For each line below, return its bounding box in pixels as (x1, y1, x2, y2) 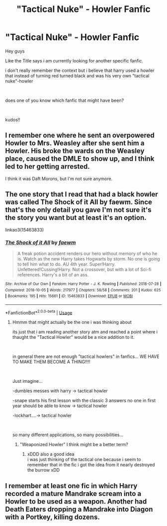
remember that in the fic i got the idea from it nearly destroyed (27, 462, 155, 468)
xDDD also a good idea (27, 451, 75, 457)
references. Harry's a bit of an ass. (17, 271, 89, 277)
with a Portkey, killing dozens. (5, 513, 100, 521)
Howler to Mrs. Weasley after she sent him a (5, 139, 145, 148)
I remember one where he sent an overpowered (5, 131, 155, 140)
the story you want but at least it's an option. (5, 214, 147, 222)
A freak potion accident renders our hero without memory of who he (17, 251, 158, 257)
